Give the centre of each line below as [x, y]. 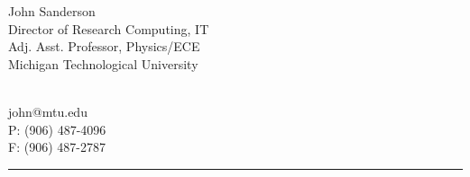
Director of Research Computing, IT [109, 28]
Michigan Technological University [103, 63]
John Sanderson [52, 11]
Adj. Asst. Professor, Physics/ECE [104, 46]
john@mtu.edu [48, 111]
